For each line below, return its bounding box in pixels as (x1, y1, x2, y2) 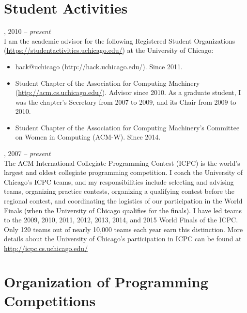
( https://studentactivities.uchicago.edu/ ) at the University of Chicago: (4, 45, 214, 55)
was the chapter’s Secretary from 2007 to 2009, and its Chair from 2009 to (15, 96, 236, 107)
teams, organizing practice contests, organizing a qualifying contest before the (4, 186, 235, 196)
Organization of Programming (4, 271, 208, 291)
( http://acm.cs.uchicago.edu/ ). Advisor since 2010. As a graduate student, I (15, 87, 241, 97)
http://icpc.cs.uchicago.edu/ (4, 243, 88, 253)
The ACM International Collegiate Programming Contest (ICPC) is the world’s (4, 157, 240, 168)
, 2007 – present (4, 148, 51, 158)
